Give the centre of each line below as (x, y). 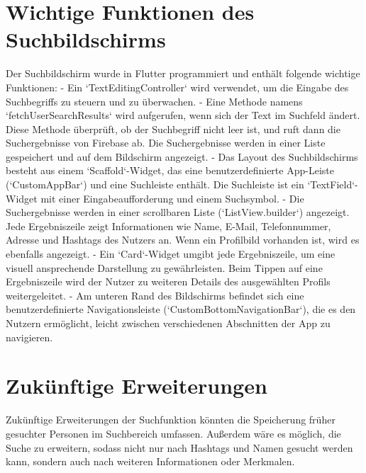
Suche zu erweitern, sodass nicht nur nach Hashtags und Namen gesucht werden (179, 447)
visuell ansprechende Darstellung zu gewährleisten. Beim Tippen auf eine (164, 267)
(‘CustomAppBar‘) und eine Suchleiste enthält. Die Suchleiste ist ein (155, 184)
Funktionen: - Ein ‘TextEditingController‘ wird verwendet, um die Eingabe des (177, 87)
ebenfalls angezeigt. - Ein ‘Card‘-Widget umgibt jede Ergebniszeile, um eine (171, 254)
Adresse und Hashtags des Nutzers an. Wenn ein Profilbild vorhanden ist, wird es (183, 240)
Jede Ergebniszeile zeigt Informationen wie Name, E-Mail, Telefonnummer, (168, 226)
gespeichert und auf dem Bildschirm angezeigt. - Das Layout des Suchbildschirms (182, 156)
